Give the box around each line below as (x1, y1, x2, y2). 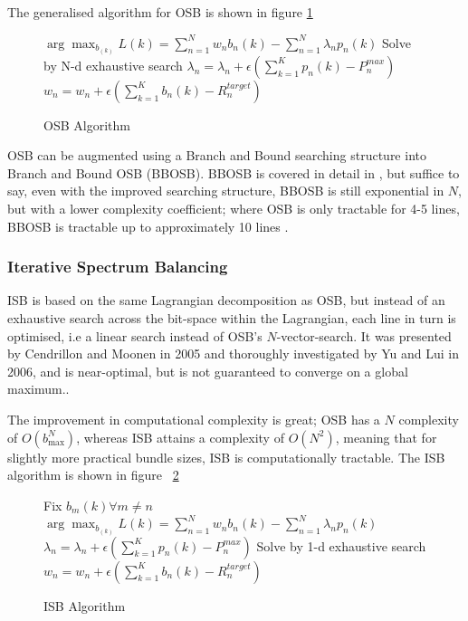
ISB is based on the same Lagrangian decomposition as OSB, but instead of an (7, 291, 445, 310)
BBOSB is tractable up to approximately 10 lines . (7, 216, 289, 235)
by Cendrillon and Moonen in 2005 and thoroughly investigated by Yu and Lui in (7, 344, 460, 363)
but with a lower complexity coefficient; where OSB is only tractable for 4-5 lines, (7, 199, 460, 218)
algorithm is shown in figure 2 (7, 465, 179, 484)
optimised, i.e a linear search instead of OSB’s (7, 326, 263, 345)
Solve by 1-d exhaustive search (256, 536, 426, 555)
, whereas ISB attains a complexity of (76, 427, 284, 446)
